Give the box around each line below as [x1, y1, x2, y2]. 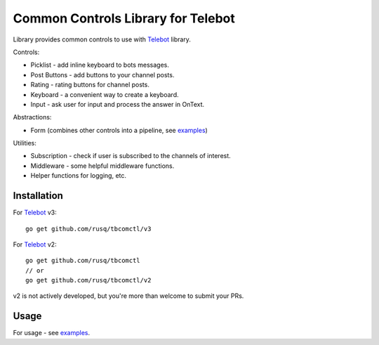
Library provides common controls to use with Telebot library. [13, 35, 191, 44]
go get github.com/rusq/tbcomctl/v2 [25, 276, 152, 285]
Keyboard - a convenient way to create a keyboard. [30, 90, 179, 98]
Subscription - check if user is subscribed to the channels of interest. [30, 152, 231, 160]
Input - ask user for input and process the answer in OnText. [30, 100, 205, 108]
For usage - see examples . [13, 329, 91, 337]
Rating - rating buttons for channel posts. [30, 81, 150, 89]
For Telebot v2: [13, 240, 57, 249]
